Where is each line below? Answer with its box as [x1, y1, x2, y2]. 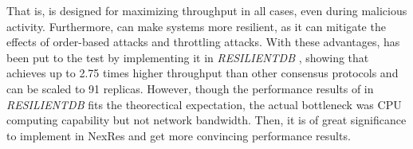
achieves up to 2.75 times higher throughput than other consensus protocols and [6, 65, 399, 81]
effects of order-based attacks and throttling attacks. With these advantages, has [6, 33, 400, 50]
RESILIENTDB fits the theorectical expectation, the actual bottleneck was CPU [6, 96, 402, 112]
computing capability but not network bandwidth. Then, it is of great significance [6, 112, 407, 128]
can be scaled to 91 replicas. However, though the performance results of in [6, 80, 374, 96]
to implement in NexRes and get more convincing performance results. [6, 127, 351, 143]
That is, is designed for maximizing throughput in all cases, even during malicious [6, 2, 407, 18]
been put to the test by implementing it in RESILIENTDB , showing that [6, 49, 369, 65]
